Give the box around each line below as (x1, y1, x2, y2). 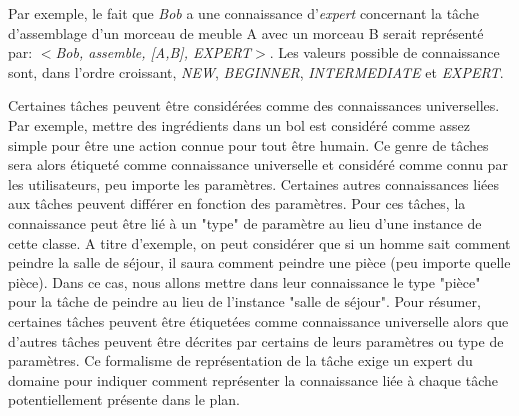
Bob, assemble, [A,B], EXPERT (55, 42, 252, 63)
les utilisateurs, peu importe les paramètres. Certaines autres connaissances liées (8, 173, 500, 194)
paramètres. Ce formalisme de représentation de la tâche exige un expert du (8, 350, 473, 371)
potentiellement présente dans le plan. (8, 389, 240, 410)
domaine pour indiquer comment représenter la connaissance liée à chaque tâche (8, 369, 498, 390)
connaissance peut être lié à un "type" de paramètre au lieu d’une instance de (8, 212, 482, 233)
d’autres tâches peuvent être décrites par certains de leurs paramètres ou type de (8, 330, 504, 351)
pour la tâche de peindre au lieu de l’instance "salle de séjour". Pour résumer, (8, 291, 481, 312)
